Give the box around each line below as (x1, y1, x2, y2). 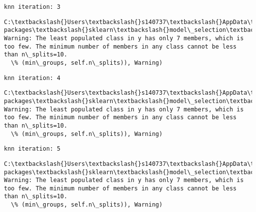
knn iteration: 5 (4, 145, 61, 153)
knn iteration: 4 (4, 74, 61, 81)
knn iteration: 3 (4, 3, 61, 10)
